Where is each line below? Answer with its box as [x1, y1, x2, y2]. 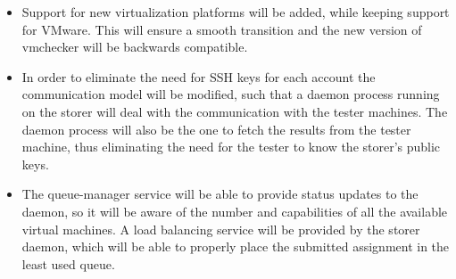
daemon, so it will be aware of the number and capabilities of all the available [21, 201, 448, 220]
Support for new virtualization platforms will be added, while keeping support [21, 3, 450, 21]
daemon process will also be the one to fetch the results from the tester [21, 119, 411, 138]
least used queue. [21, 254, 115, 273]
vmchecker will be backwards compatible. [21, 37, 248, 56]
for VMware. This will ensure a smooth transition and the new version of [21, 20, 422, 38]
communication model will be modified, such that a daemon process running [21, 85, 440, 103]
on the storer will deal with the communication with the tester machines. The [21, 102, 448, 120]
